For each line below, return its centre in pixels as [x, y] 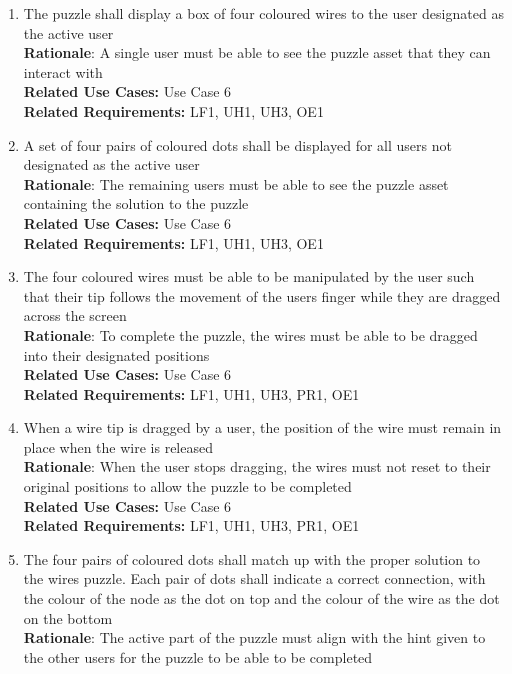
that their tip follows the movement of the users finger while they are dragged [262, 295]
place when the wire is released [118, 446]
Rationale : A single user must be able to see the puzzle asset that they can [257, 52]
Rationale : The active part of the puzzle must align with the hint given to [254, 637]
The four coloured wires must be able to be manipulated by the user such [249, 276]
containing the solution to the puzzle [136, 203]
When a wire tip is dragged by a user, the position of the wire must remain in [262, 427]
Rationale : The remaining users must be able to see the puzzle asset [236, 183]
